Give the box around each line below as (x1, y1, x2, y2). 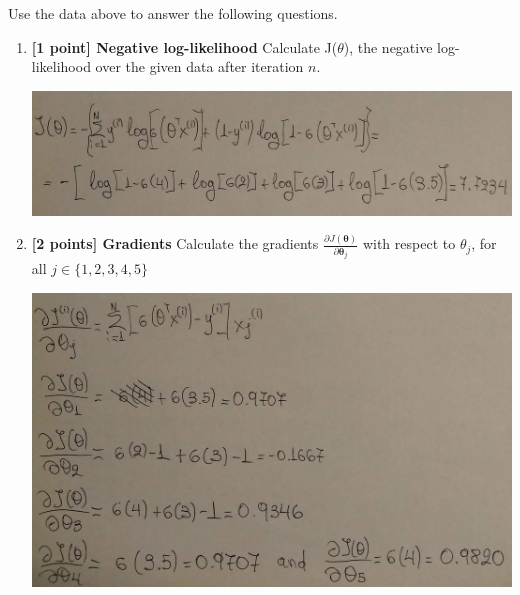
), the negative (343, 36, 433, 57)
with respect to (362, 233, 456, 254)
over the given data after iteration (95, 56, 304, 77)
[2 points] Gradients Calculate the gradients (31, 233, 319, 254)
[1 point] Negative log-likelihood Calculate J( (31, 36, 338, 57)
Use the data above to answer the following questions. (8, 3, 338, 23)
